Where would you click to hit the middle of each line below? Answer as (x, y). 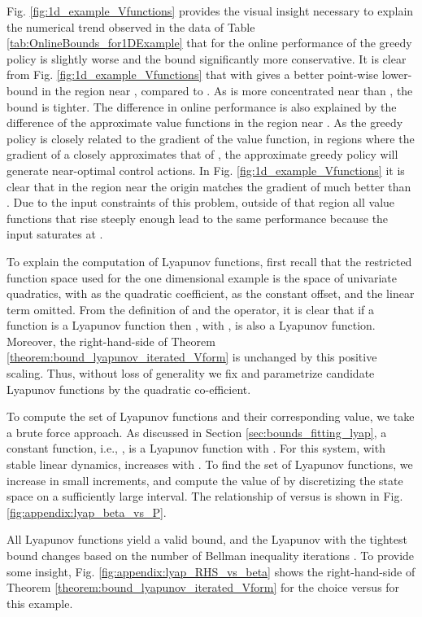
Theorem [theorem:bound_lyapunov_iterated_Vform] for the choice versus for (203, 587)
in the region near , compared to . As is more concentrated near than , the (227, 90)
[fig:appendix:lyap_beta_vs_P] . (87, 512)
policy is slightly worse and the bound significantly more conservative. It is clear (207, 58)
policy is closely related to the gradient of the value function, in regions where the (211, 138)
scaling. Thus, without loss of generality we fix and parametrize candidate (191, 373)
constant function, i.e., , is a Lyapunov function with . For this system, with (196, 448)
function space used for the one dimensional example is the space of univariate (202, 277)
